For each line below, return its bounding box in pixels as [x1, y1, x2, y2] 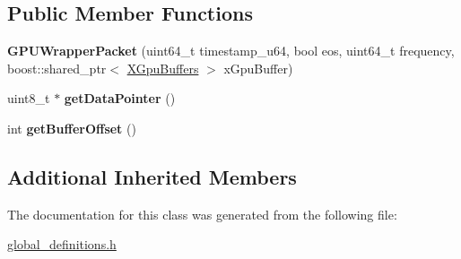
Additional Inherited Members [7, 162, 297, 190]
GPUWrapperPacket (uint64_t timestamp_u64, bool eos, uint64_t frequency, [7, 41, 455, 60]
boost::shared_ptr [7, 58, 107, 77]
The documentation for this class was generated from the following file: [7, 204, 397, 223]
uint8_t [7, 89, 50, 108]
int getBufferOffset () [7, 118, 136, 137]
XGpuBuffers [126, 58, 199, 77]
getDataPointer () [64, 89, 176, 108]
